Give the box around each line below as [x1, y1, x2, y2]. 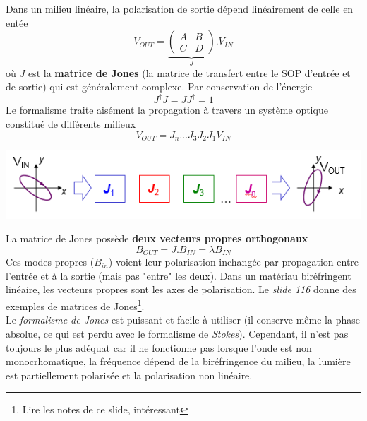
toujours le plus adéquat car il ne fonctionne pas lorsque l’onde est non [6, 340, 312, 355]
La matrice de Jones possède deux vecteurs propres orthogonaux [6, 231, 308, 246]
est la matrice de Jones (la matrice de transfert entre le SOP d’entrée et [28, 65, 351, 80]
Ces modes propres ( [6, 254, 95, 269]
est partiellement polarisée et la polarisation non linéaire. [6, 367, 253, 382]
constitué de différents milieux [6, 116, 136, 131]
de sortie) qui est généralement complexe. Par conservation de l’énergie [6, 79, 313, 94]
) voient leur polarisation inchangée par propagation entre [108, 254, 359, 269]
